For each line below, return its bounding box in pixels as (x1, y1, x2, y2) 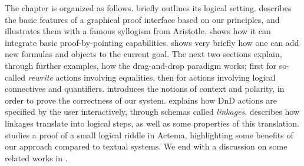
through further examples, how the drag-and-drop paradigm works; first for (5, 59, 277, 71)
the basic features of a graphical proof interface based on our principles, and (5, 13, 280, 25)
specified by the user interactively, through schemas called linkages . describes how (5, 105, 300, 118)
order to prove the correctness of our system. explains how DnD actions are (5, 94, 277, 106)
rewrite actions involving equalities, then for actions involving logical (28, 71, 276, 83)
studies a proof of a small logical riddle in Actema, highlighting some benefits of (5, 128, 293, 141)
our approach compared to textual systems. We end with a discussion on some (5, 140, 288, 152)
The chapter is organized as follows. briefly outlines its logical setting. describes (5, 2, 292, 14)
